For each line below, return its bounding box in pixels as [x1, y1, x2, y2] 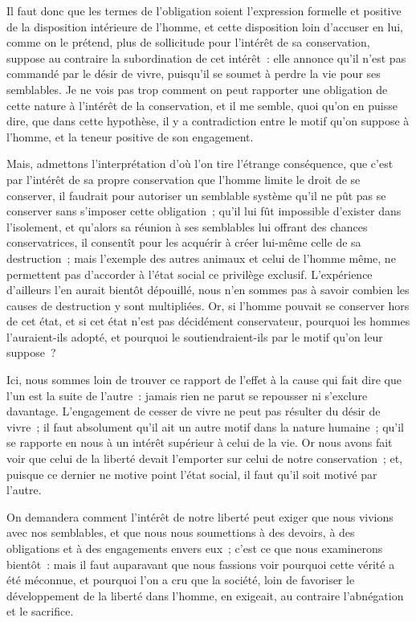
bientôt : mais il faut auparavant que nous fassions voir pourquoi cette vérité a [6, 555, 395, 572]
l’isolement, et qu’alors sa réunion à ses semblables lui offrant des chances [6, 218, 368, 235]
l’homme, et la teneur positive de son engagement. [6, 128, 254, 145]
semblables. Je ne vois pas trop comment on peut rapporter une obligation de [6, 80, 388, 97]
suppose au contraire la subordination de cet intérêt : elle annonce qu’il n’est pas [6, 49, 406, 66]
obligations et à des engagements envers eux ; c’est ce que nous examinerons [6, 540, 383, 556]
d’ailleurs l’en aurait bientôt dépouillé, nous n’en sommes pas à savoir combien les [6, 281, 410, 298]
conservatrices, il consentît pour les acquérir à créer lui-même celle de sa [6, 234, 361, 251]
